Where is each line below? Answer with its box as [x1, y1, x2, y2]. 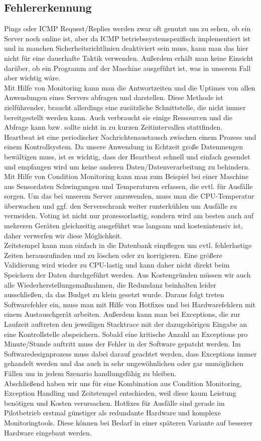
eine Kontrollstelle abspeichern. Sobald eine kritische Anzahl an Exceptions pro [4, 328, 248, 339]
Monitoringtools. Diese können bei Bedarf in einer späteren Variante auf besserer [4, 417, 253, 427]
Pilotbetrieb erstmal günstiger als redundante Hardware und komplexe [4, 407, 221, 418]
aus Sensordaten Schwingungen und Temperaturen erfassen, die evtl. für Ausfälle [4, 181, 253, 191]
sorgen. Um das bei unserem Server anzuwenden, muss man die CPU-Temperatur [4, 191, 254, 201]
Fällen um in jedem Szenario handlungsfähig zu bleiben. [4, 368, 177, 378]
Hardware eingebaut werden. [4, 427, 92, 437]
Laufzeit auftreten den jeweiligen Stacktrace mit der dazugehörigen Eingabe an [4, 319, 247, 329]
